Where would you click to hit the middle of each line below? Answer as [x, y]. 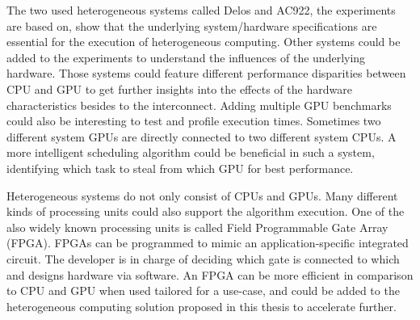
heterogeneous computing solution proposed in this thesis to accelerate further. [202, 306]
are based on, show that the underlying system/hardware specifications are [192, 25]
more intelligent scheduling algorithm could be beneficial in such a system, [191, 152]
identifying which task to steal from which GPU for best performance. [180, 168]
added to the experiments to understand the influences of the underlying [186, 57]
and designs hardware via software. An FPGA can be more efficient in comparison [210, 274]
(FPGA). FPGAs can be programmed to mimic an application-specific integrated [208, 243]
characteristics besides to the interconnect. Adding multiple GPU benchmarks [199, 105]
